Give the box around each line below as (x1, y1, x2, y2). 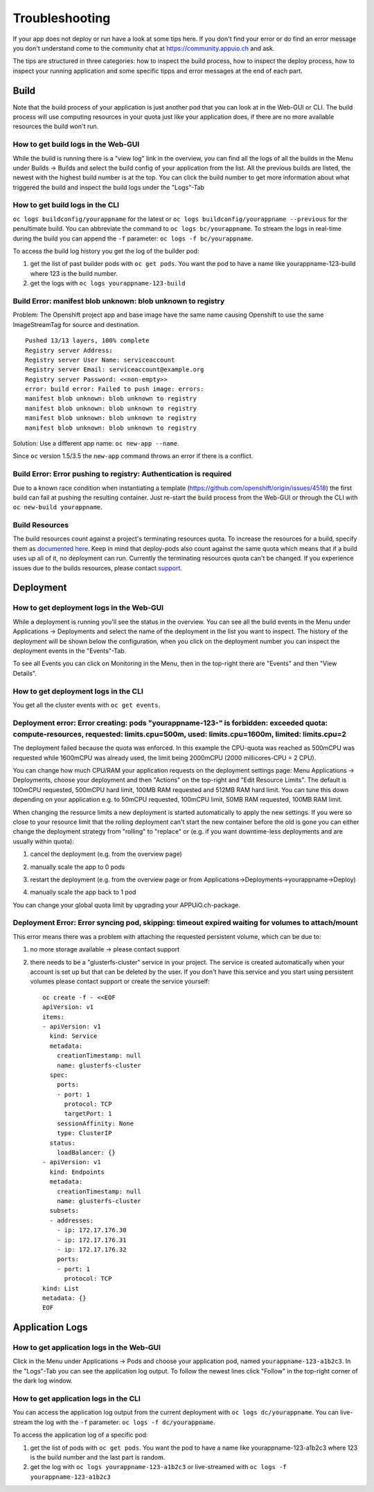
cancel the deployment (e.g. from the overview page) (30, 850, 183, 859)
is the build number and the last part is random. (30, 1452, 166, 1462)
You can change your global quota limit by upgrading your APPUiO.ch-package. (12, 901, 240, 909)
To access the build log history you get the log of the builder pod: (12, 247, 199, 256)
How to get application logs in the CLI (12, 1394, 141, 1403)
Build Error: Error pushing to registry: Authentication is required (12, 469, 232, 479)
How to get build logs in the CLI (12, 200, 120, 210)
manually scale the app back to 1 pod (30, 888, 136, 897)
